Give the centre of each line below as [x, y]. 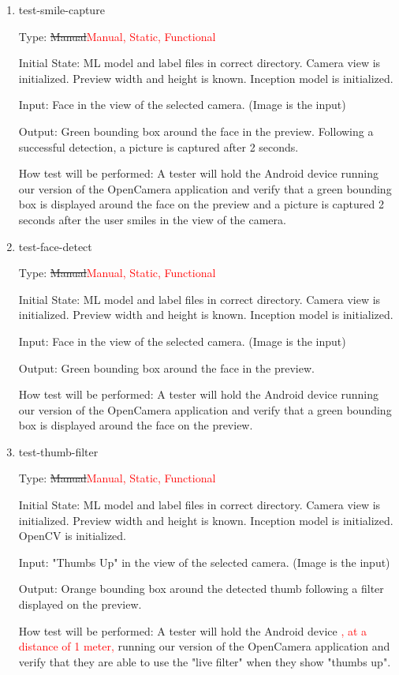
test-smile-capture [62, 9]
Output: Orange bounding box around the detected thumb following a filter [201, 589]
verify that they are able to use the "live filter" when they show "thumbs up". [205, 661]
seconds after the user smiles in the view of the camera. [152, 219]
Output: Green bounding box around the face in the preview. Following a [196, 131]
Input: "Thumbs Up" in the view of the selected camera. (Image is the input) [204, 562]
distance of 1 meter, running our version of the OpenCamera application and [204, 646]
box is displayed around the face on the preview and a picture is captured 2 [201, 204]
